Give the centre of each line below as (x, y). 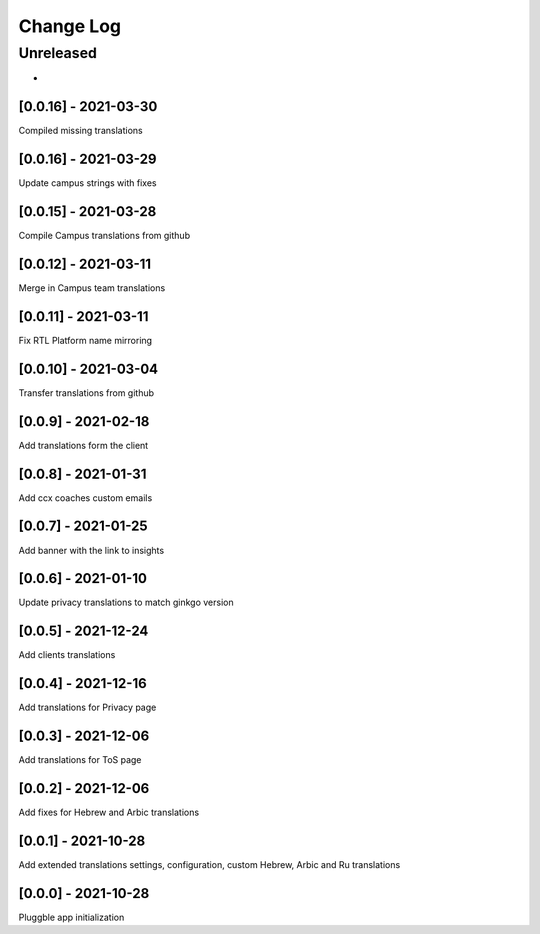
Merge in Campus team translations (92, 288)
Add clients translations (67, 655)
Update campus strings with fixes (87, 183)
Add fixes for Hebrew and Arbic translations (109, 812)
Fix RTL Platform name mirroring (85, 340)
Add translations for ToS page (80, 760)
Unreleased (57, 53)
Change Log (70, 26)
